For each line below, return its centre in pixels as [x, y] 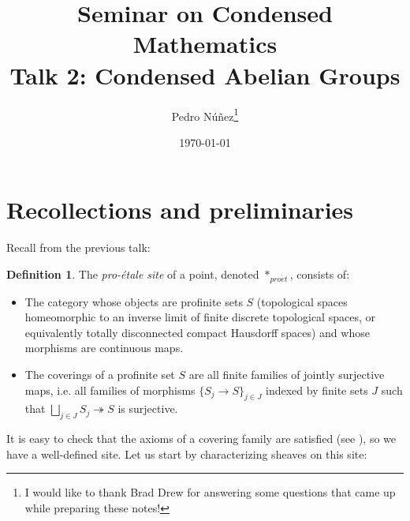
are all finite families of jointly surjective [287, 374]
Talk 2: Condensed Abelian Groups [205, 75]
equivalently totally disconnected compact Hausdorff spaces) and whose [197, 332]
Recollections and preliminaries [180, 210]
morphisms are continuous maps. [104, 348]
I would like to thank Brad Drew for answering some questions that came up [210, 492]
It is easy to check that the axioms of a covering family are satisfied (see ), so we [201, 439]
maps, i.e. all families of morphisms [110, 390]
